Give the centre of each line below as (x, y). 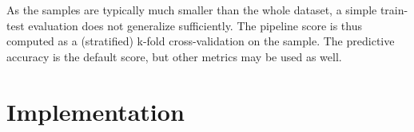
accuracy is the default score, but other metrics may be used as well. (174, 56)
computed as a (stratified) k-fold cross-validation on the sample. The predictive (201, 41)
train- (394, 10)
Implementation (96, 111)
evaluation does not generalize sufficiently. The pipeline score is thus (195, 25)
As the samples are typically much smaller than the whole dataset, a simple (192, 10)
